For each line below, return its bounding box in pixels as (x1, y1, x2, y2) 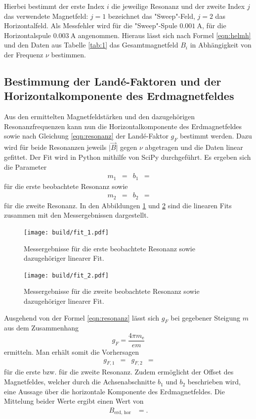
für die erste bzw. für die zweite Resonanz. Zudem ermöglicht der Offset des (4, 367, 234, 377)
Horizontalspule (4, 30, 51, 40)
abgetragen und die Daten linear (145, 142, 243, 152)
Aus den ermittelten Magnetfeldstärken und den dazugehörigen (4, 111, 195, 122)
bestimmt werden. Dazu (180, 131, 252, 141)
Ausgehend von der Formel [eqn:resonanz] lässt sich (4, 312, 160, 323)
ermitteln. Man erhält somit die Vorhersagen (4, 347, 139, 357)
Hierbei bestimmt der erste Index (4, 1, 105, 11)
